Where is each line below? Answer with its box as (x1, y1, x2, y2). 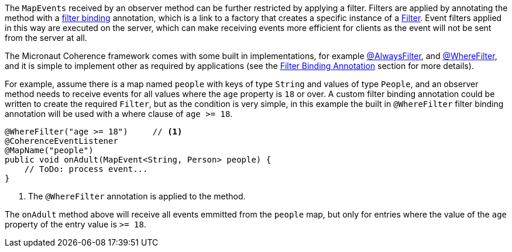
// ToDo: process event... (24, 164, 148, 174)
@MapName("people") (5, 146, 94, 155)
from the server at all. (5, 33, 87, 43)
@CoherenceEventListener (5, 136, 118, 146)
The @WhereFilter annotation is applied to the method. (28, 191, 246, 201)
